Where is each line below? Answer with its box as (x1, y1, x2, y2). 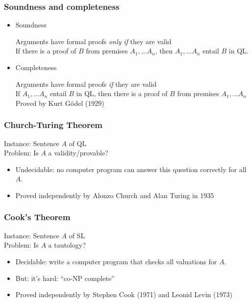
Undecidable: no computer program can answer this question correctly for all (15, 164, 247, 174)
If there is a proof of (15, 46, 76, 56)
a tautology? (48, 240, 86, 250)
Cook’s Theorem (4, 211, 71, 223)
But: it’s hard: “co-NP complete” (15, 273, 115, 283)
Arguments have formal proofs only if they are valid (15, 36, 172, 46)
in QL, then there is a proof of (76, 88, 168, 99)
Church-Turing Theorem (4, 119, 102, 131)
